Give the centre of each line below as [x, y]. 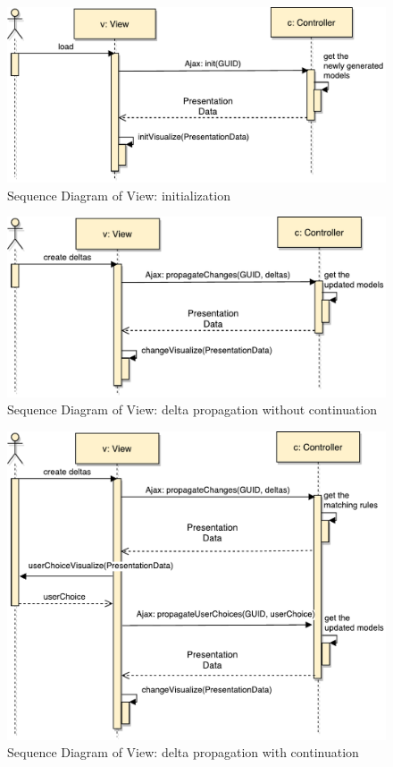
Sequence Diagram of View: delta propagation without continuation [192, 409]
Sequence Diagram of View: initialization [119, 195]
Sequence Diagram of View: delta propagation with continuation [183, 752]
